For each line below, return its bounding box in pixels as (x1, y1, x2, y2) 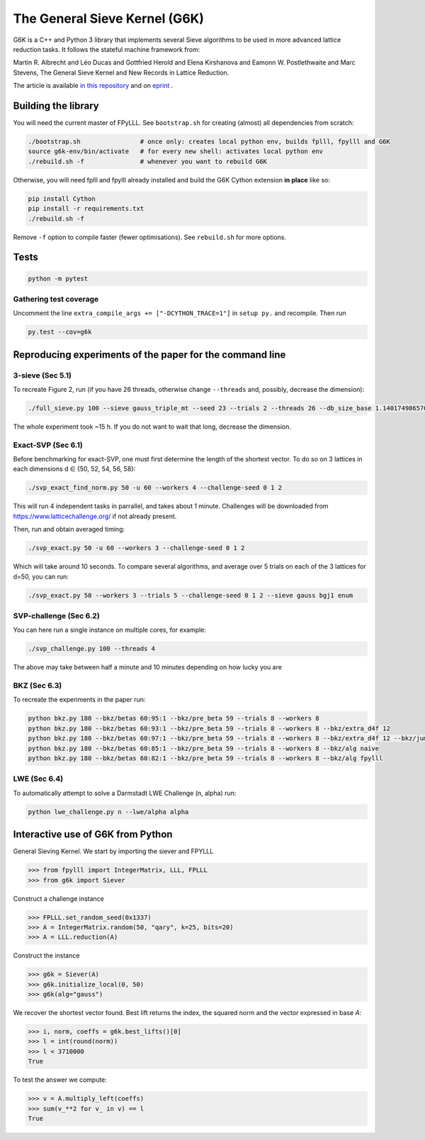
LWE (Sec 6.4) (13, 774, 64, 784)
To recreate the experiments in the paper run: (13, 696, 146, 704)
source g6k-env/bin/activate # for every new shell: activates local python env (28, 148, 324, 155)
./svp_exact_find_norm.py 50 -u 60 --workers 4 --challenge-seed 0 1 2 (28, 483, 283, 492)
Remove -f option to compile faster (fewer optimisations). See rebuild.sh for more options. (13, 233, 287, 241)
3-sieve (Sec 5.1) (13, 370, 72, 380)
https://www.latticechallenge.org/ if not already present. (13, 512, 177, 520)
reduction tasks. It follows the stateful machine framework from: (13, 45, 200, 53)
